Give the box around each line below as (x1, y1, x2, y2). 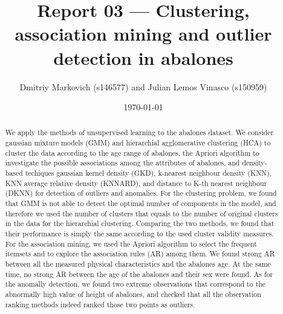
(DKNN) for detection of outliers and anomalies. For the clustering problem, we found (5, 188, 277, 198)
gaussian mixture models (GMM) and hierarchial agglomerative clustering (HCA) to (5, 138, 271, 148)
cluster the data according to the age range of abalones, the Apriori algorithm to (5, 147, 259, 158)
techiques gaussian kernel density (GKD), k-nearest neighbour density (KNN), (25, 168, 272, 178)
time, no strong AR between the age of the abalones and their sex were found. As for (5, 269, 273, 279)
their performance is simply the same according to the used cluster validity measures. (5, 229, 274, 239)
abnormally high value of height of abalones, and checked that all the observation (5, 289, 261, 299)
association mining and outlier (15, 21, 272, 46)
